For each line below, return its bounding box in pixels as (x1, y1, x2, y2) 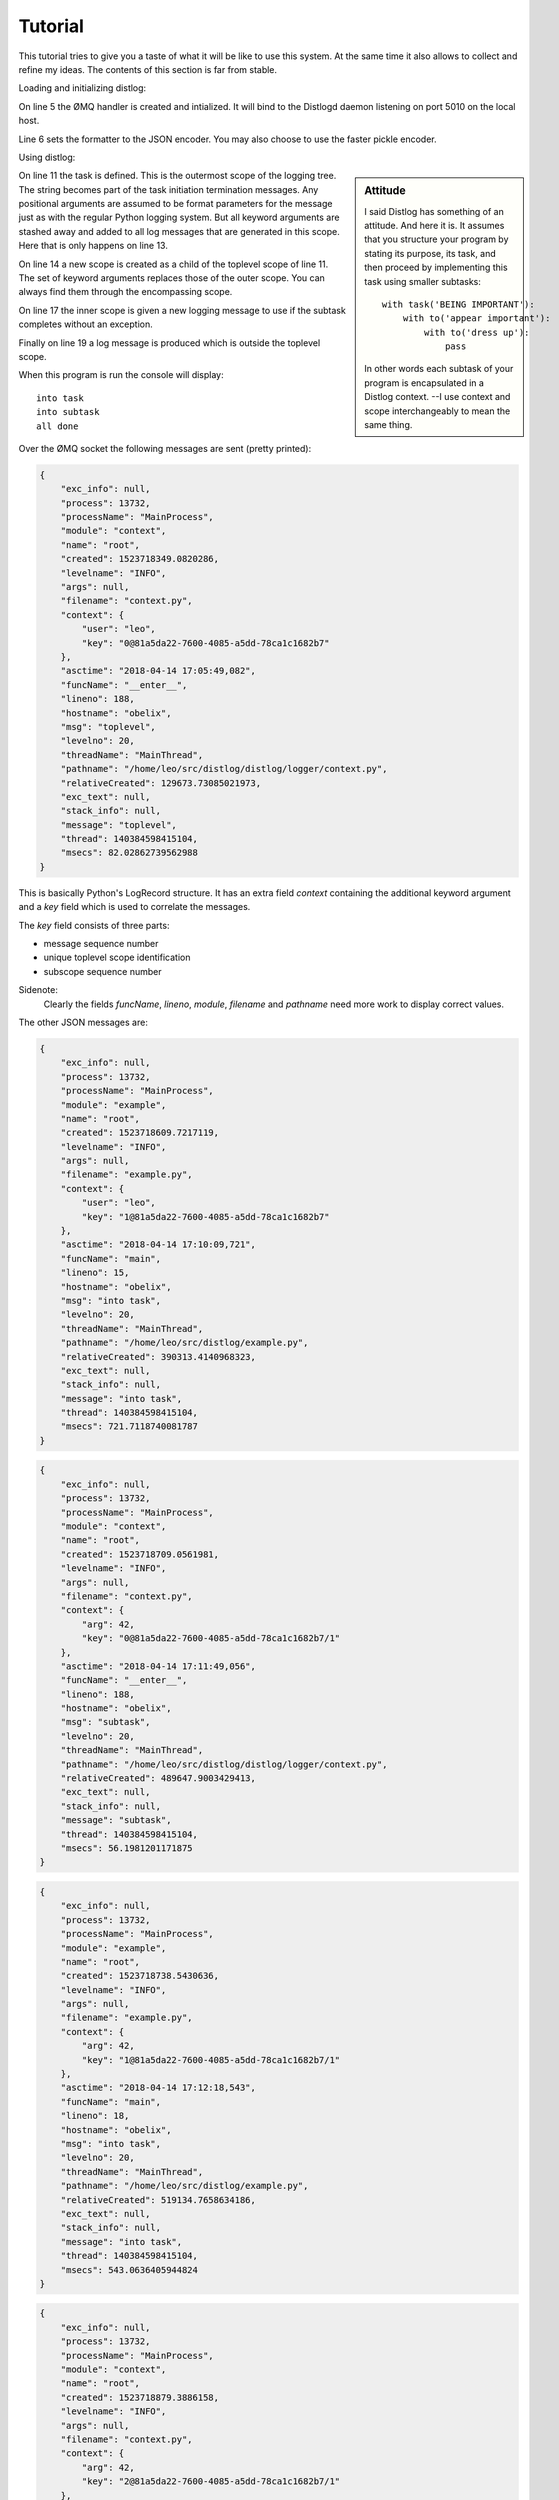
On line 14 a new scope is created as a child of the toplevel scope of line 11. (18, 258, 329, 270)
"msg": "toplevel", (60, 721, 157, 732)
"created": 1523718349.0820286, (60, 553, 220, 565)
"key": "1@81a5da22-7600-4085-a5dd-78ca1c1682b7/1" (81, 2054, 341, 2065)
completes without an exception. (18, 318, 154, 330)
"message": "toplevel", (60, 819, 177, 830)
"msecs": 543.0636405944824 (60, 2264, 199, 2275)
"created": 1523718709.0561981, (60, 1548, 220, 1560)
